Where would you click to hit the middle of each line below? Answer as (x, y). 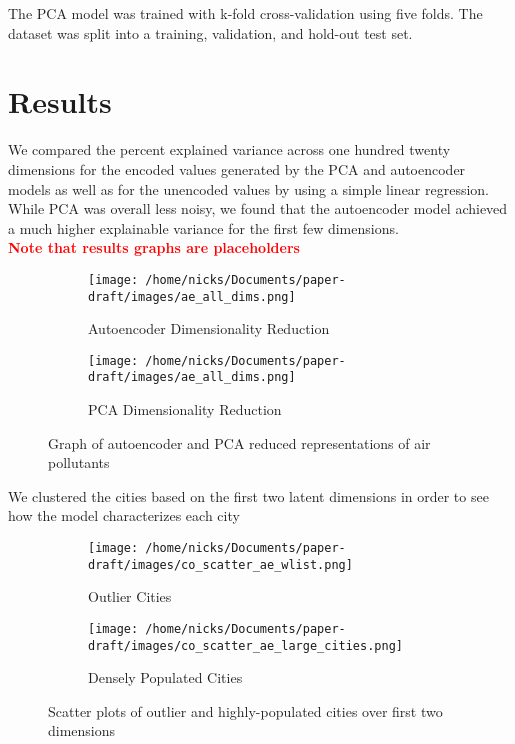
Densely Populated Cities (165, 677)
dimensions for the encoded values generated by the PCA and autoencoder (237, 168)
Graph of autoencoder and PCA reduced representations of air (239, 442)
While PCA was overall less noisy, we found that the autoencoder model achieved (258, 208)
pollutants (79, 462)
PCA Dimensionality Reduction (185, 409)
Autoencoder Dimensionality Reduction (209, 328)
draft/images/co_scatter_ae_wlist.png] (220, 564)
